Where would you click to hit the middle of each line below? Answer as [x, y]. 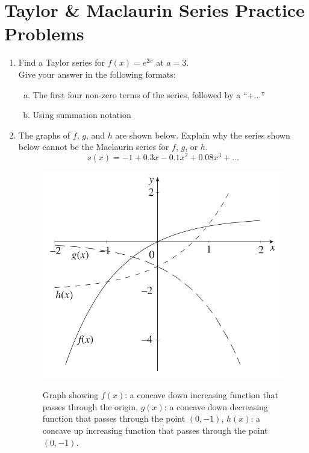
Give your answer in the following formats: [97, 74]
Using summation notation [82, 115]
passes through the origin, [90, 406]
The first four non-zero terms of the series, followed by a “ [140, 94]
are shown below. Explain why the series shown [203, 135]
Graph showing [70, 395]
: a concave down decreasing [216, 406]
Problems [44, 33]
